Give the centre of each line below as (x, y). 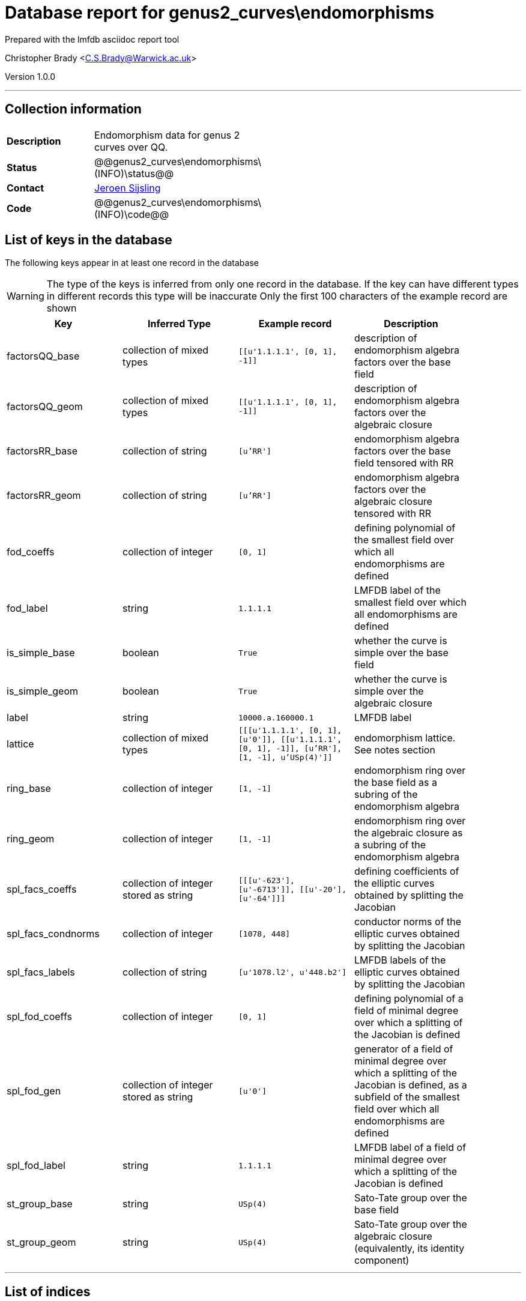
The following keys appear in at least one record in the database (132, 263)
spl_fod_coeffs (39, 1017)
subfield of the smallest (407, 1097)
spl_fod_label (36, 1166)
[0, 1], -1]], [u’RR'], (290, 749)
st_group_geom (41, 1242)
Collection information (73, 109)
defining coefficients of (407, 871)
